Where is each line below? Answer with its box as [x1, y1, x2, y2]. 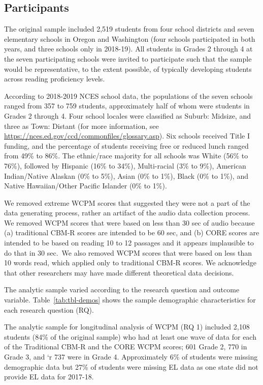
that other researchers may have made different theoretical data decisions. [4, 267, 234, 278]
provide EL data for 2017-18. [4, 371, 94, 382]
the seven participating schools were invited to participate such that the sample [4, 53, 252, 64]
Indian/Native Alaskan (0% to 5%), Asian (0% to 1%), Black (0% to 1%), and [4, 170, 248, 181]
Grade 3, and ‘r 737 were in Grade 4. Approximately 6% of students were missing [4, 351, 258, 362]
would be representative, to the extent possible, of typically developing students [4, 63, 252, 74]
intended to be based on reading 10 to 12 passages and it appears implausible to [4, 237, 254, 248]
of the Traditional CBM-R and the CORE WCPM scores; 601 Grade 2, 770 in [4, 341, 247, 352]
